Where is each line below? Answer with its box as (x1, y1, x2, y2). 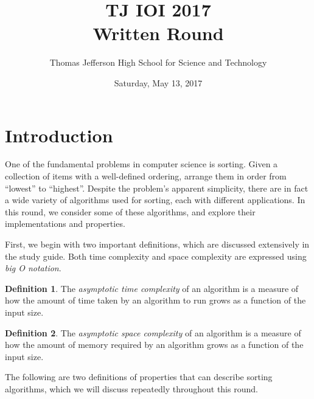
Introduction (5, 122, 113, 147)
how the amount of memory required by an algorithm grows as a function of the (5, 338, 304, 351)
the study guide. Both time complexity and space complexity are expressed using (5, 249, 307, 262)
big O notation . (5, 262, 61, 274)
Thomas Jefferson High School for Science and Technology (49, 56, 267, 69)
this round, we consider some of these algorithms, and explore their (5, 205, 256, 218)
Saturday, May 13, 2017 (114, 76, 203, 89)
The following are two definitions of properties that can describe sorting (5, 370, 273, 383)
